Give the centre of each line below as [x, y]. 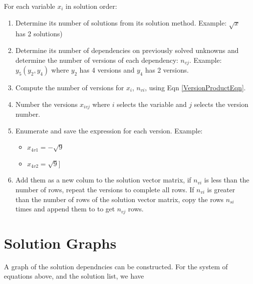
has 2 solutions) [39, 34]
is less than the [227, 180]
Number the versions [46, 104]
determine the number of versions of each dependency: [97, 60]
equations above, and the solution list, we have [74, 276]
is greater [221, 190]
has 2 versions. [167, 70]
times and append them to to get [65, 209]
